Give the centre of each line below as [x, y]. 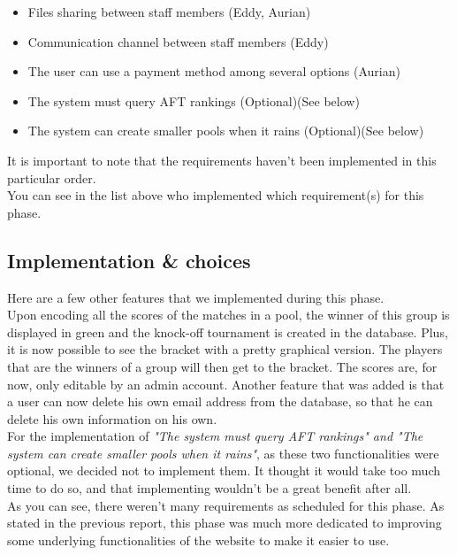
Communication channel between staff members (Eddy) [178, 41]
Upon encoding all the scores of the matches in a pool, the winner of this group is [228, 315]
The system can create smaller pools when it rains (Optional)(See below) [226, 131]
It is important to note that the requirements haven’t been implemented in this [222, 160]
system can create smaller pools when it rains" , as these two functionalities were [223, 453]
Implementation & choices [129, 260]
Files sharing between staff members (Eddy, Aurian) [169, 12]
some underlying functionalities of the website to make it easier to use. [198, 540]
